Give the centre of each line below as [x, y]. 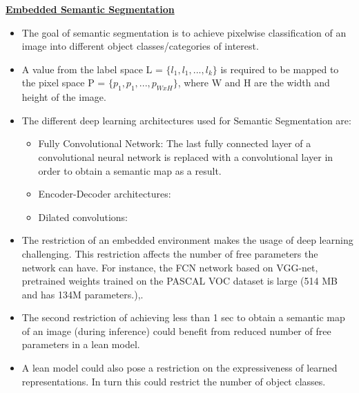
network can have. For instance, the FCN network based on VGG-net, [170, 267]
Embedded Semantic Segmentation [90, 9]
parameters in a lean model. [81, 344]
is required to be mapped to [280, 69]
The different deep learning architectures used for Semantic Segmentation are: [186, 120]
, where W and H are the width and [254, 83]
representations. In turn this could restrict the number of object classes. [174, 381]
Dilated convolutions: [83, 217]
